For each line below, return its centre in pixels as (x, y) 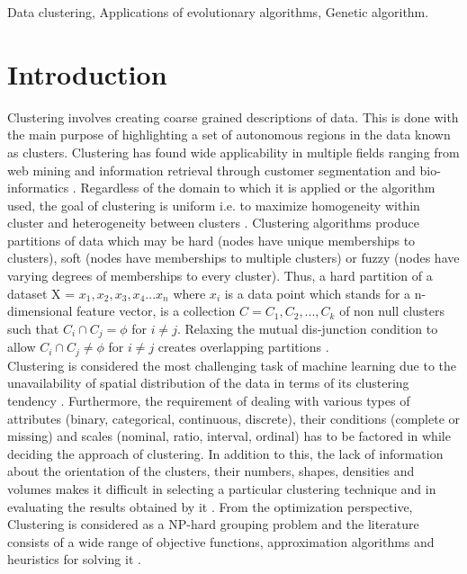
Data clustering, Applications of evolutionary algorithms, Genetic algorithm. (218, 12)
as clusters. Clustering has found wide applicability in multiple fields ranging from (233, 152)
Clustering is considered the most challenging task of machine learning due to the (232, 365)
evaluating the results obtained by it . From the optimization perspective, (210, 506)
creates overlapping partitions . (243, 347)
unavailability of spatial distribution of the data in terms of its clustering (208, 383)
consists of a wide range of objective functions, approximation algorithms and (221, 541)
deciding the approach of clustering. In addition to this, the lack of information (225, 453)
